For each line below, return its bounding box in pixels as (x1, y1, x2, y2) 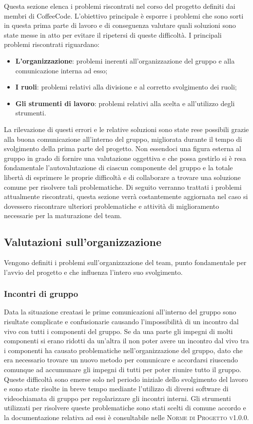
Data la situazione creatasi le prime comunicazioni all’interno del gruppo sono (4, 307, 236, 317)
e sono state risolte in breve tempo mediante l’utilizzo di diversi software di (4, 383, 229, 394)
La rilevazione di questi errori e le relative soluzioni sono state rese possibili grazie (4, 124, 249, 134)
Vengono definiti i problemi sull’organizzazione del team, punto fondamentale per (4, 257, 247, 268)
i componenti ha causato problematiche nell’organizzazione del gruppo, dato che (4, 345, 243, 355)
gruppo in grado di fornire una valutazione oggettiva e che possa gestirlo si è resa (4, 153, 246, 163)
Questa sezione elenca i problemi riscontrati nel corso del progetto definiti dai (4, 1, 235, 11)
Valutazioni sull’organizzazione (4, 234, 162, 249)
